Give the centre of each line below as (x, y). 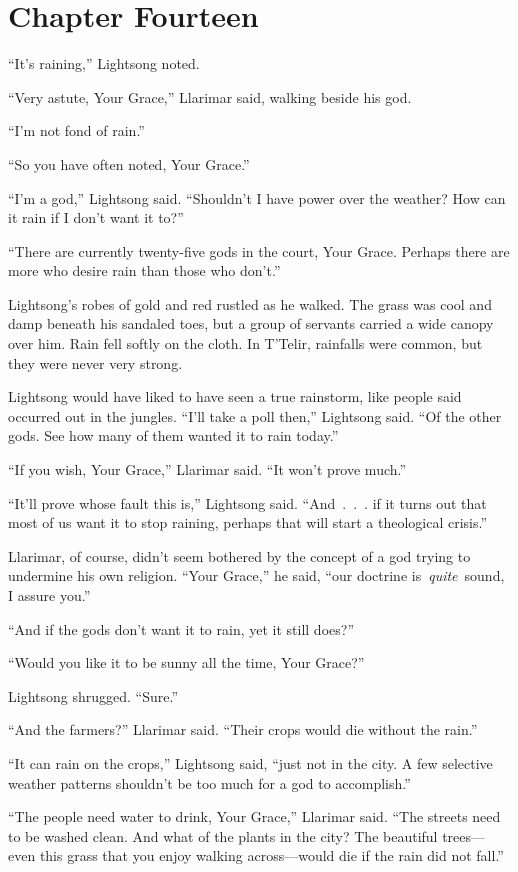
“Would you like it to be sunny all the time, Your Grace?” (186, 662)
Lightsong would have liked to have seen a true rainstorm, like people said (235, 396)
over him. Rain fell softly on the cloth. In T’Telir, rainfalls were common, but (245, 343)
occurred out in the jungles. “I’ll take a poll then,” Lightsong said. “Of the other (255, 415)
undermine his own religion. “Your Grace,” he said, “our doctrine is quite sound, (256, 575)
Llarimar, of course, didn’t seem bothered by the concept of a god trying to (239, 555)
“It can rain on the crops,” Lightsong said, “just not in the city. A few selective (250, 762)
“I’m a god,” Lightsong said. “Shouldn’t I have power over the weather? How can (257, 197)
